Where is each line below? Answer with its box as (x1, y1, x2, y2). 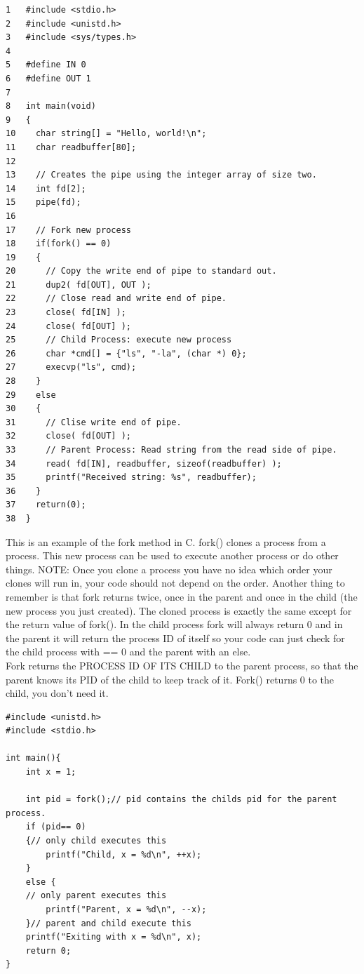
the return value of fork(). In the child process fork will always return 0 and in (6, 617, 343, 632)
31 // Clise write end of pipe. (6, 417, 182, 427)
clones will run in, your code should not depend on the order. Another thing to (6, 575, 345, 590)
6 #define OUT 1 (6, 73, 91, 84)
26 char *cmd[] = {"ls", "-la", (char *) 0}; (6, 348, 247, 359)
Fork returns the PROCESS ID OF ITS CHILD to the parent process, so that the (6, 658, 358, 672)
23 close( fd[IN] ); (6, 307, 126, 318)
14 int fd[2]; (6, 183, 86, 194)
